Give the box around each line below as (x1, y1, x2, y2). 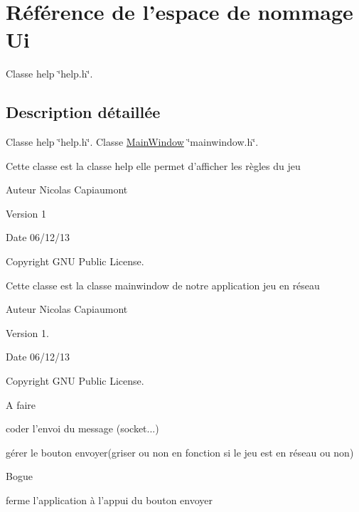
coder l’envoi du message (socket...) (6, 421, 159, 436)
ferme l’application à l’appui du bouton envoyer (6, 493, 213, 508)
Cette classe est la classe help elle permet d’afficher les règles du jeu (6, 158, 301, 173)
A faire (6, 397, 36, 412)
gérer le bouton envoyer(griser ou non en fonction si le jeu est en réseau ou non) (6, 444, 354, 459)
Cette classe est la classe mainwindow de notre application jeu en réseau (6, 277, 320, 292)
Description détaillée (6, 101, 161, 123)
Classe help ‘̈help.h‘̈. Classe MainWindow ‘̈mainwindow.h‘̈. (6, 134, 259, 149)
